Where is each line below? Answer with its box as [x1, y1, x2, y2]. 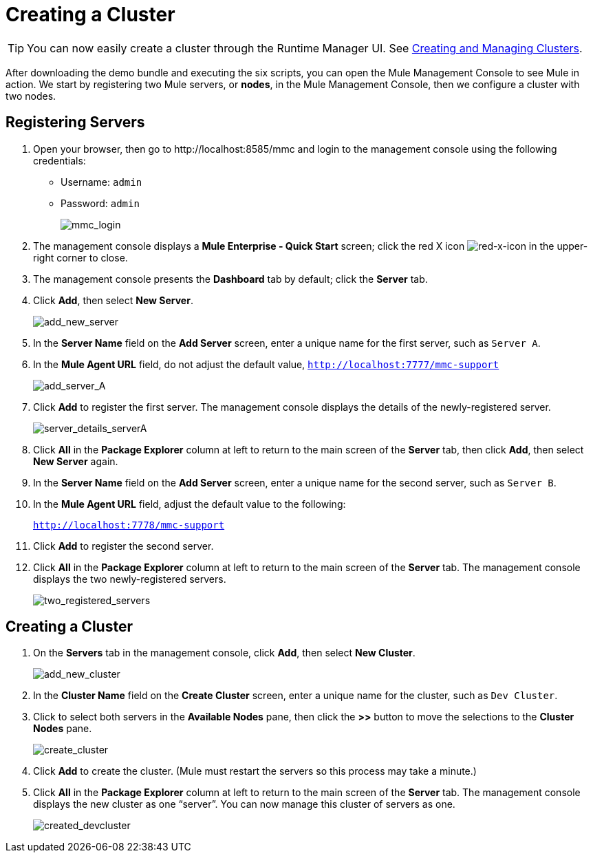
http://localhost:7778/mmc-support [33, 519, 225, 530]
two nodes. [6, 89, 56, 102]
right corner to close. [33, 251, 128, 264]
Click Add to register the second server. [33, 539, 214, 552]
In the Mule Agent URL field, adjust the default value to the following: [33, 497, 346, 510]
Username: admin [61, 175, 142, 188]
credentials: [33, 154, 86, 167]
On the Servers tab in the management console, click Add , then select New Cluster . [33, 647, 416, 659]
